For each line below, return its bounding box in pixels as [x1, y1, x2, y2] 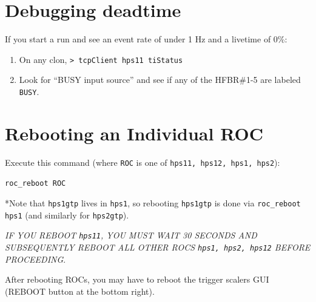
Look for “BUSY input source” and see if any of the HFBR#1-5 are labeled [19, 73, 301, 86]
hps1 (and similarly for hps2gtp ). [5, 208, 129, 221]
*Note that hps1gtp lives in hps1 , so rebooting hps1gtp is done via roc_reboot [5, 197, 301, 209]
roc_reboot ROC [5, 179, 66, 188]
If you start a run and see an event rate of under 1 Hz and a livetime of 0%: [5, 33, 287, 45]
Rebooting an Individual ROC [5, 120, 263, 145]
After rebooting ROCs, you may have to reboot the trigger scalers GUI [5, 273, 269, 286]
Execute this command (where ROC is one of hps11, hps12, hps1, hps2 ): [5, 156, 280, 168]
